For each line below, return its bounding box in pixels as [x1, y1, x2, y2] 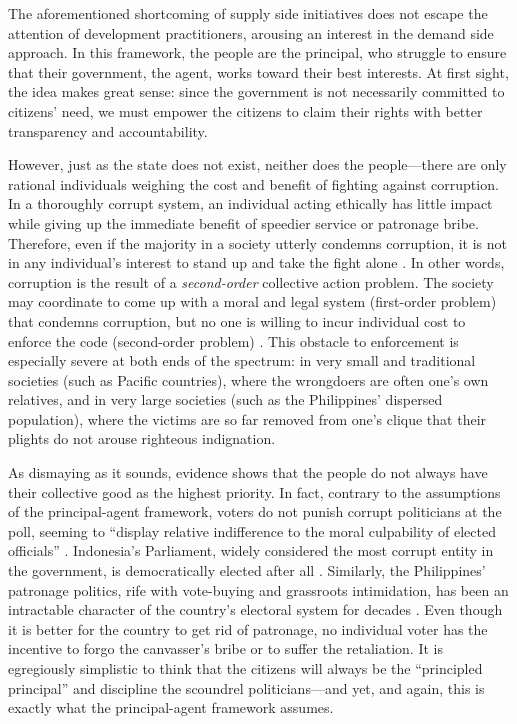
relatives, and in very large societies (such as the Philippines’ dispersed [8, 389, 443, 410]
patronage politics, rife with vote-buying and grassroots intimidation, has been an [8, 579, 509, 600]
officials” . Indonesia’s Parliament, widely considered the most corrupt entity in [8, 540, 494, 561]
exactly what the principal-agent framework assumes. [8, 697, 334, 718]
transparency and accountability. [8, 120, 208, 141]
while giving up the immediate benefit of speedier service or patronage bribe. [8, 212, 479, 233]
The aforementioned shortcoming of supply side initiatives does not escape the [8, 3, 488, 23]
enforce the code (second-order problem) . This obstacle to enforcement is [8, 330, 459, 351]
